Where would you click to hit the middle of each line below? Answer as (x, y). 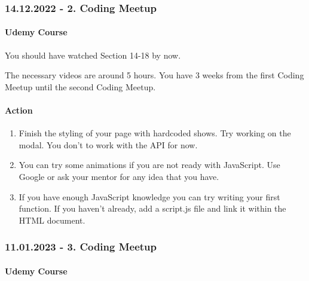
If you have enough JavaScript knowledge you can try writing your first (149, 196)
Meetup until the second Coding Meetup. (80, 86)
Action (19, 110)
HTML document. (52, 220)
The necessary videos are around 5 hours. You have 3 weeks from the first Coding (154, 75)
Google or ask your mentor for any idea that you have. (119, 176)
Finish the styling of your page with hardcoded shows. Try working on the (155, 133)
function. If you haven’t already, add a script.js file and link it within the (152, 208)
